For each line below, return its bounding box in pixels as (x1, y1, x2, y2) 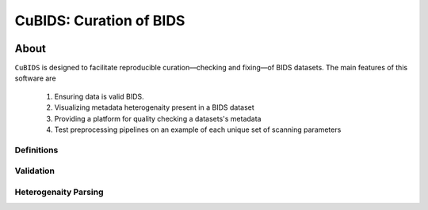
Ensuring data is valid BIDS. (54, 92, 144, 101)
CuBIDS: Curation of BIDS (14, 12, 185, 29)
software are (14, 73, 56, 83)
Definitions (14, 144, 59, 156)
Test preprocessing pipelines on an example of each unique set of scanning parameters (54, 125, 342, 134)
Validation (14, 166, 55, 177)
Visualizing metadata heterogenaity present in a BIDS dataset (54, 103, 255, 112)
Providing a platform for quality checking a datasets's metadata (54, 114, 262, 123)
